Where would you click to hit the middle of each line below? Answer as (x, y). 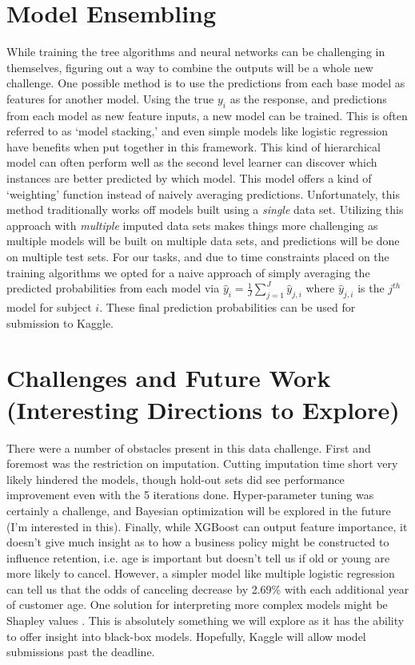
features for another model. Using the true (110, 98)
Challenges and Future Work (169, 378)
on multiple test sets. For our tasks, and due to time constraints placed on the (198, 257)
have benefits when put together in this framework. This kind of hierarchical (194, 146)
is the (371, 288)
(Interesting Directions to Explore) (203, 409)
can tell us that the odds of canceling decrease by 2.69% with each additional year (208, 588)
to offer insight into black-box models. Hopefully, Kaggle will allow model (186, 636)
